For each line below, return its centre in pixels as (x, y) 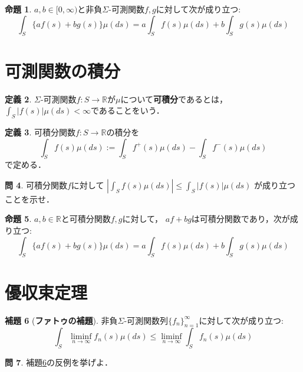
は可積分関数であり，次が (241, 219)
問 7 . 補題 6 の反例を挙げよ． (59, 362)
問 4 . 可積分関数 (36, 185)
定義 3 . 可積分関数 (40, 132)
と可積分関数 (86, 219)
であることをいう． (127, 110)
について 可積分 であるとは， (174, 99)
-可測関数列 (146, 320)
